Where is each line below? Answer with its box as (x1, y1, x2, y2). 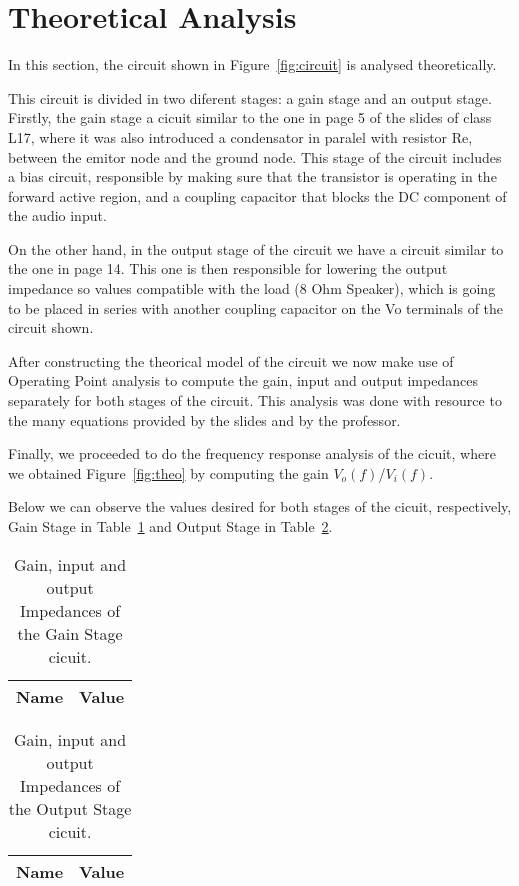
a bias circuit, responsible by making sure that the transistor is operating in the (8, 166, 497, 187)
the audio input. (8, 205, 107, 226)
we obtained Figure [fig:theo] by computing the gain (8, 462, 329, 483)
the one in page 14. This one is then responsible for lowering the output (8, 258, 448, 279)
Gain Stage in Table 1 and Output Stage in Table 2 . (8, 516, 333, 536)
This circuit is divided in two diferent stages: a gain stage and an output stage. (8, 87, 492, 108)
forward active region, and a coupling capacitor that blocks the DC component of (8, 185, 507, 206)
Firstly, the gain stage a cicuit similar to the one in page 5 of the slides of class (8, 107, 492, 128)
